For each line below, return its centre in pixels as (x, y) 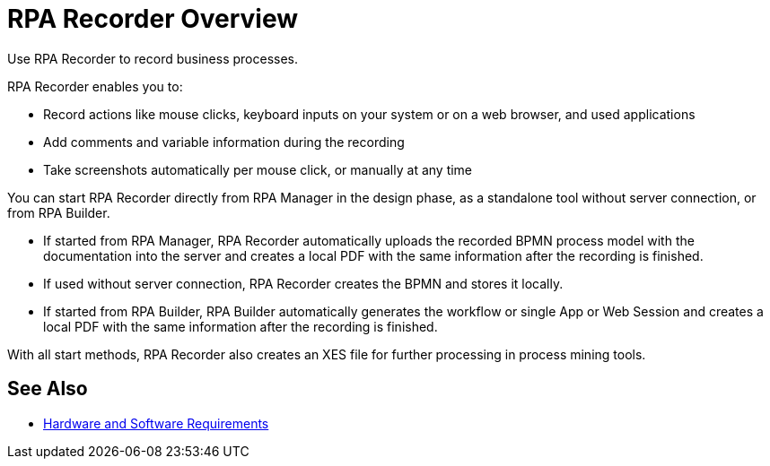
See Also (48, 389)
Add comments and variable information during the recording (224, 142)
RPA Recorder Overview (153, 19)
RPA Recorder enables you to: (95, 86)
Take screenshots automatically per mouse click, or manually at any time (258, 169)
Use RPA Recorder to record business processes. (153, 58)
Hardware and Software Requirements (156, 423)
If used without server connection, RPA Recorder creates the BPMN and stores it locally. (303, 283)
